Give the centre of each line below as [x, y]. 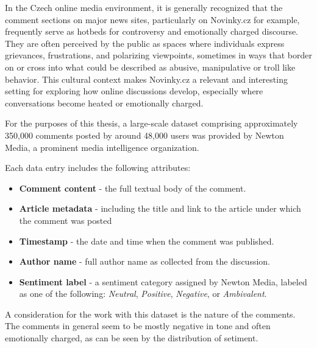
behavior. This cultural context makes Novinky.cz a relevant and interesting [146, 79]
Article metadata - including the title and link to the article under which [160, 208]
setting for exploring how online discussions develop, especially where [134, 91]
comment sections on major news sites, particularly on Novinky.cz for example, [152, 19]
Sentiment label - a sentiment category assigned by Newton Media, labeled [163, 281]
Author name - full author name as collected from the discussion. [144, 261]
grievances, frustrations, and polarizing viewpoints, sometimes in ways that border [159, 55]
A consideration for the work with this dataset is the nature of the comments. [150, 314]
